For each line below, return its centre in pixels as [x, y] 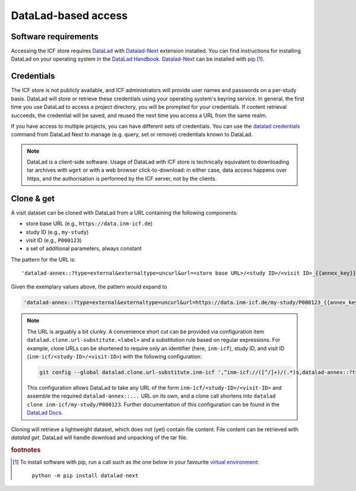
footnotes [26, 450]
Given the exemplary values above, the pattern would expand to [89, 287]
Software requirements [55, 37]
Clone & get [33, 198]
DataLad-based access [69, 15]
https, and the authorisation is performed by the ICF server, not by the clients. [122, 178]
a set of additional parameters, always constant [84, 248]
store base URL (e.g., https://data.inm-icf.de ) [89, 224]
